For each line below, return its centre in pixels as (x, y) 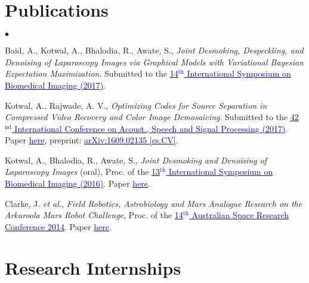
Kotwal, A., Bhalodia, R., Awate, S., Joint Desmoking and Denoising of (136, 160)
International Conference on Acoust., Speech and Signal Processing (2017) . (151, 128)
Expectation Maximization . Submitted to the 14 (92, 73)
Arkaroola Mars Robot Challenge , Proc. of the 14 (94, 215)
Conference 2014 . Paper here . (58, 226)
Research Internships (93, 267)
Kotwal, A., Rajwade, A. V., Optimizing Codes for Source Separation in (136, 105)
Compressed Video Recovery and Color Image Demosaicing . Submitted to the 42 (152, 117)
